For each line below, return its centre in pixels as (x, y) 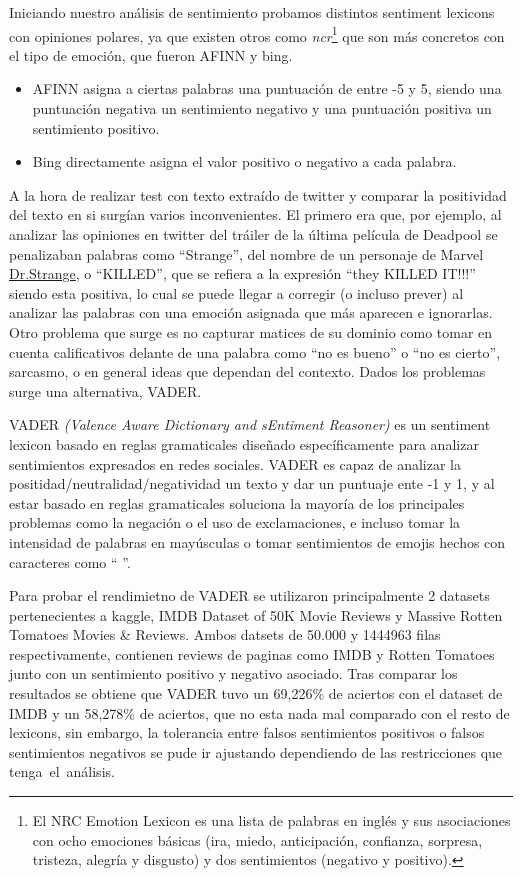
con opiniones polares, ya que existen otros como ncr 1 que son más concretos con (257, 34)
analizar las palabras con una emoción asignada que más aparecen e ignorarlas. (251, 312)
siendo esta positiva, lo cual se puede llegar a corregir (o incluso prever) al (236, 292)
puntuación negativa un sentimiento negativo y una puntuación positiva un (262, 108)
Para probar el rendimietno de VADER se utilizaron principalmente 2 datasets (249, 595)
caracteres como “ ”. (70, 561)
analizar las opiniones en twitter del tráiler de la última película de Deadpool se (253, 234)
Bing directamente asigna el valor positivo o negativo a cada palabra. (244, 161)
